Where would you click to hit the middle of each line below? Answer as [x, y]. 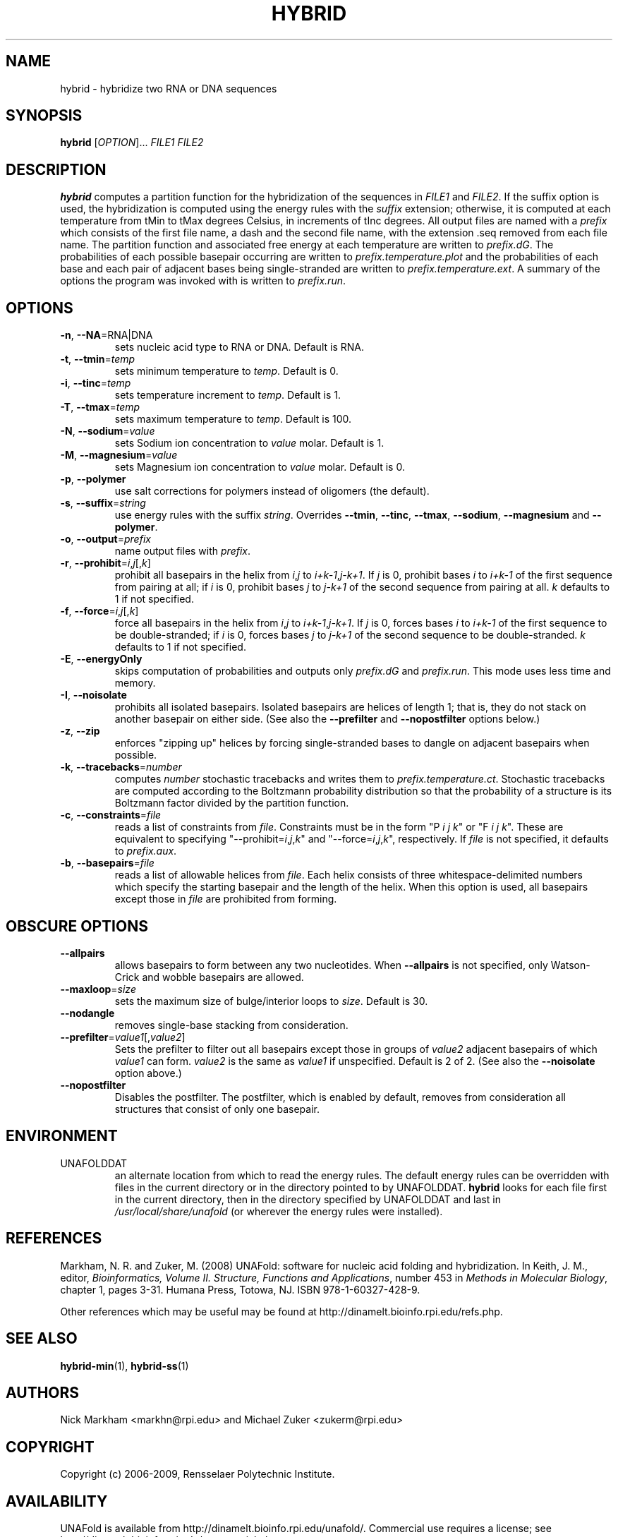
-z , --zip [80, 731]
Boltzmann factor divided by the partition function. [232, 803]
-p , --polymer [93, 479]
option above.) [148, 1073]
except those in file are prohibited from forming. [226, 899]
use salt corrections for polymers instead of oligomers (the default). [272, 491]
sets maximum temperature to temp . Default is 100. [233, 419]
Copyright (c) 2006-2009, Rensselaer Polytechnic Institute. [198, 1474]
